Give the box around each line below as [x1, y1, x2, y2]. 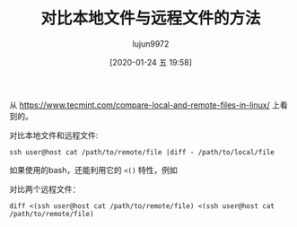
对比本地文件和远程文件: [9, 129, 99, 140]
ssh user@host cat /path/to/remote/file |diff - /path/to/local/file [9, 147, 275, 157]
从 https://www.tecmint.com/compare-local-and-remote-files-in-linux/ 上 [9, 100, 281, 110]
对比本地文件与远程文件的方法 [39, 8, 261, 29]
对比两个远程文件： [9, 183, 81, 194]
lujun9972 [132, 38, 170, 49]
